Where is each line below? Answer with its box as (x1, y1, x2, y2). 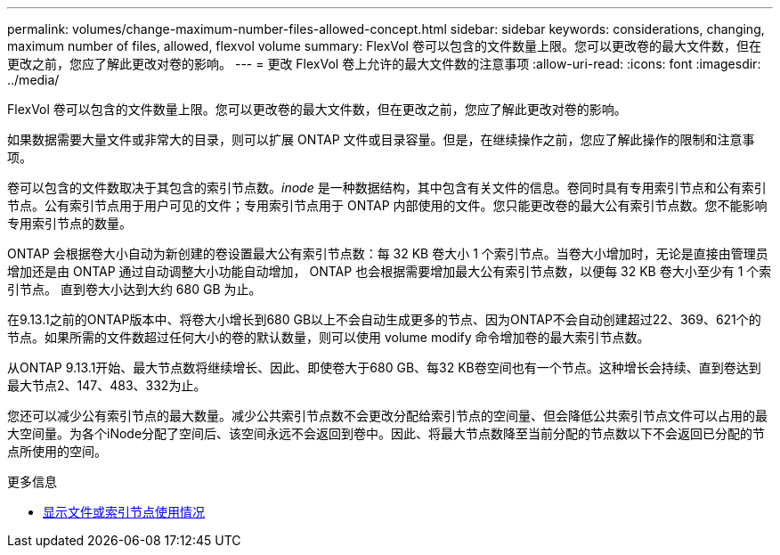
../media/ (7, 72, 60, 87)
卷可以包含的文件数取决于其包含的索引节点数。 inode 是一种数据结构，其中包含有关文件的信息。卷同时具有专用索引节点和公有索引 (7, 180, 767, 195)
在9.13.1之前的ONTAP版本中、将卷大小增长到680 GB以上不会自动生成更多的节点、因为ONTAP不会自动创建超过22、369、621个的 (7, 312, 761, 327)
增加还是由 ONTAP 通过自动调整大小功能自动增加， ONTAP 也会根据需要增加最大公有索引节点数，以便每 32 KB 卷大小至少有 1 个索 (7, 264, 772, 279)
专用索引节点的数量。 (7, 216, 132, 231)
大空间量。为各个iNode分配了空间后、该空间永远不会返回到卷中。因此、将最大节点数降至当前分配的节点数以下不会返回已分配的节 (7, 426, 766, 441)
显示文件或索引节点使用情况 (43, 504, 205, 519)
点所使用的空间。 (7, 444, 107, 459)
